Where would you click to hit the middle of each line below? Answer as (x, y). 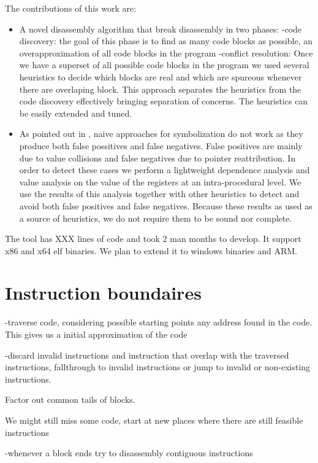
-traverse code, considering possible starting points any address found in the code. (159, 322)
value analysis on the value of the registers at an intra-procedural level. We (160, 181)
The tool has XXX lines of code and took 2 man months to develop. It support (153, 239)
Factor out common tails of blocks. (70, 399)
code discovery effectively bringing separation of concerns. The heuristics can (164, 101)
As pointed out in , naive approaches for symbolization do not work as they (161, 134)
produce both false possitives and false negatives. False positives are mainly (161, 145)
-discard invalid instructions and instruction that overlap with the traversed (147, 355)
